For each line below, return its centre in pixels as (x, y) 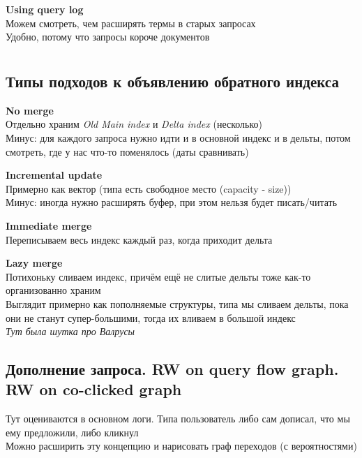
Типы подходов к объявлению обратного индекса (172, 81)
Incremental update (54, 175)
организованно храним (53, 290)
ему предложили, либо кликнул (72, 432)
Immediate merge (49, 225)
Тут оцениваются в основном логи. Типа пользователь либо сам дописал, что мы (178, 419)
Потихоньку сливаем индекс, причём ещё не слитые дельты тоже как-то (158, 276)
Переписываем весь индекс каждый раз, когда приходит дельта (139, 239)
